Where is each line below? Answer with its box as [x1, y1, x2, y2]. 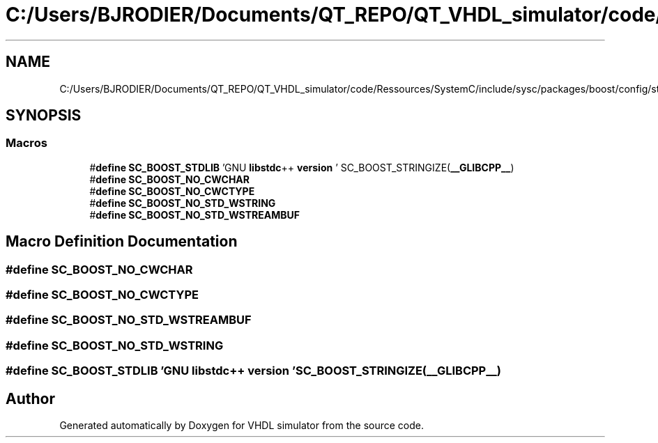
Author [6, 389, 55, 407]
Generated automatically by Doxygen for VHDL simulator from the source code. [59, 419, 424, 431]
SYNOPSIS [6, 107, 82, 125]
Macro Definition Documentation [6, 233, 238, 251]
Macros [6, 136, 47, 150]
